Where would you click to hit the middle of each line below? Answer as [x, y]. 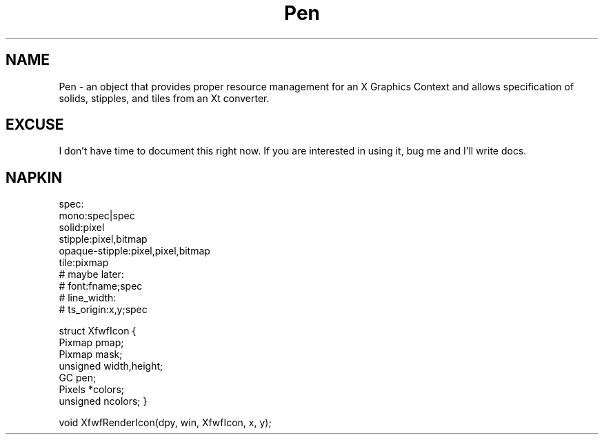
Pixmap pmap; [91, 343]
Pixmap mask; [91, 354]
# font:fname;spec [101, 286]
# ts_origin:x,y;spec [103, 310]
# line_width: [88, 298]
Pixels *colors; [92, 390]
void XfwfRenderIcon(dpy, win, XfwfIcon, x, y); [165, 423]
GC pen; [78, 378]
